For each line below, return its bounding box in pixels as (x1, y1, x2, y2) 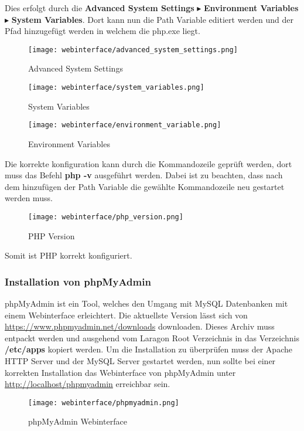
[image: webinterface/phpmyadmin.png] (28, 398, 179, 407)
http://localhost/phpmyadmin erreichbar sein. (5, 378, 170, 390)
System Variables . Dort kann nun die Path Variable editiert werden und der (11, 13, 293, 25)
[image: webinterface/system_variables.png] (28, 83, 204, 92)
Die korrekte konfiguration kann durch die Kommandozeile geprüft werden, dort (5, 157, 292, 169)
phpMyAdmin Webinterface (28, 415, 127, 427)
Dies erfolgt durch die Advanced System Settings (5, 2, 194, 13)
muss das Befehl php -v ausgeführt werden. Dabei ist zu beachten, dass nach (5, 169, 283, 181)
